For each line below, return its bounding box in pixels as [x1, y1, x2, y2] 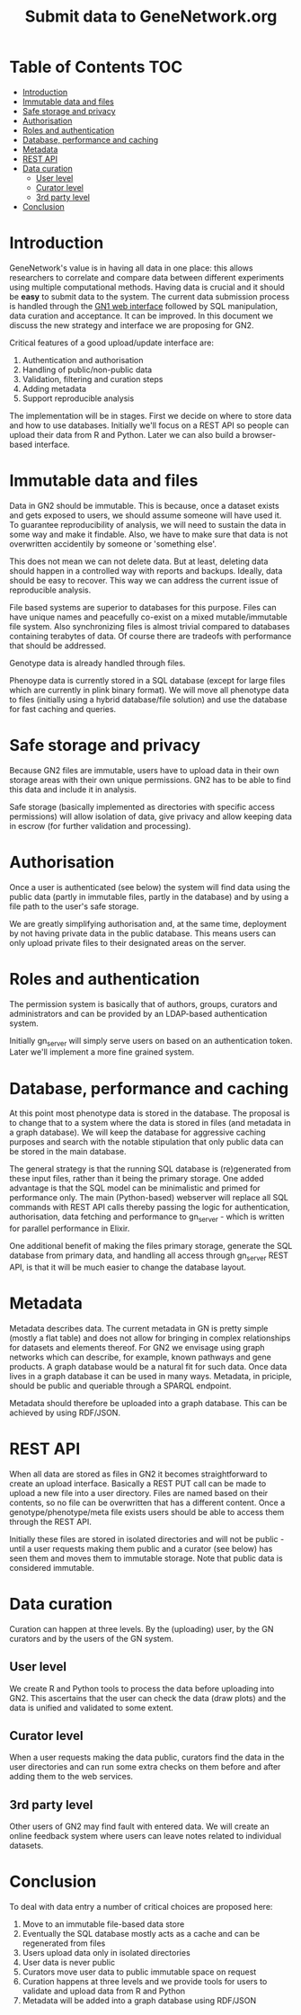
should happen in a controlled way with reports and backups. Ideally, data [9, 565, 283, 576]
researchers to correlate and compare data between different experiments [9, 272, 285, 282]
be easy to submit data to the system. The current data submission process [9, 290, 290, 302]
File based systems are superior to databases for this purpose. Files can [9, 602, 277, 612]
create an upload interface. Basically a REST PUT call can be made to [9, 1477, 267, 1489]
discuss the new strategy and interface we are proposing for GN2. [9, 319, 254, 330]
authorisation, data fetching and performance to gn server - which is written [9, 1211, 285, 1225]
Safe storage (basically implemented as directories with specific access [9, 801, 276, 812]
